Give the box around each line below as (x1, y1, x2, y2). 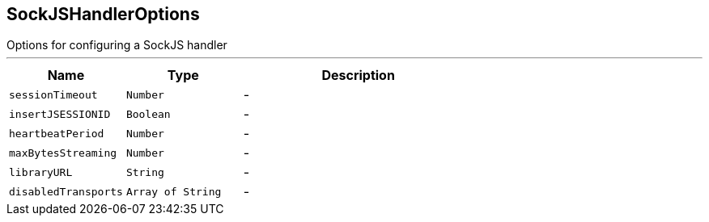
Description (321, 67, 395, 84)
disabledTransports (9, 185, 123, 198)
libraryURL (9, 165, 73, 178)
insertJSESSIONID (9, 107, 111, 120)
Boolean (125, 107, 171, 120)
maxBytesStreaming (9, 146, 117, 159)
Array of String (125, 185, 222, 198)
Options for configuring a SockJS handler (6, 38, 227, 52)
